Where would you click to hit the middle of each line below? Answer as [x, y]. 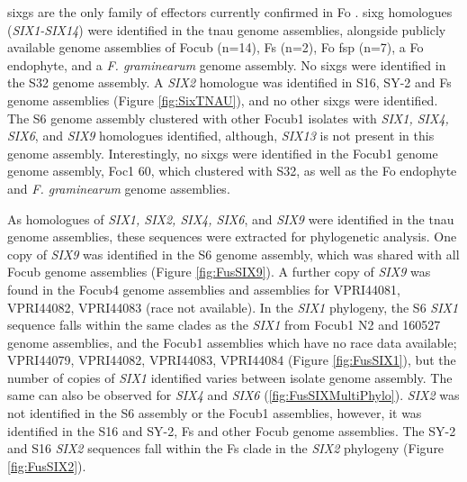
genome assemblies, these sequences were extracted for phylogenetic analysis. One [232, 236]
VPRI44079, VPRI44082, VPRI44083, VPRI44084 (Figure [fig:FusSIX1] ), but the [232, 360]
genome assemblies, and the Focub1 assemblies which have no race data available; [232, 342]
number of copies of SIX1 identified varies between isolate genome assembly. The [230, 377]
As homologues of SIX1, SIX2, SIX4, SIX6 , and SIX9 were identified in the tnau [231, 218]
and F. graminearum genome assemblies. [119, 188]
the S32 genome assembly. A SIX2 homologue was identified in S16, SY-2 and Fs [229, 82]
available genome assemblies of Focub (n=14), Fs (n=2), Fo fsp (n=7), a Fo [216, 47]
